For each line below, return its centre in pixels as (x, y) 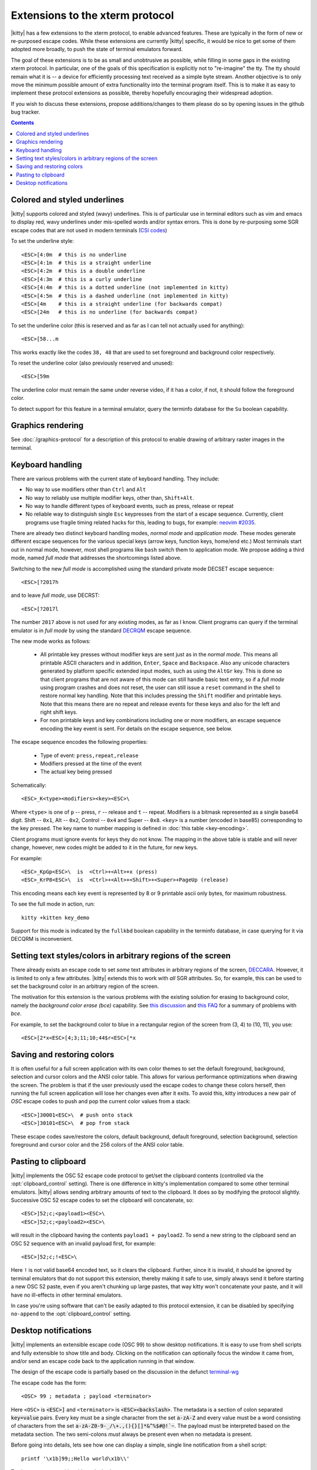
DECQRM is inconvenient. (42, 939)
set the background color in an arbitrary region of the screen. (85, 986)
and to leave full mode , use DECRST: (55, 595)
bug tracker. (26, 112)
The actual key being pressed (76, 772)
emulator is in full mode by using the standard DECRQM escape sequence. (101, 630)
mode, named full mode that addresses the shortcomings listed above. (96, 558)
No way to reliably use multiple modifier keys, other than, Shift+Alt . (110, 497)
